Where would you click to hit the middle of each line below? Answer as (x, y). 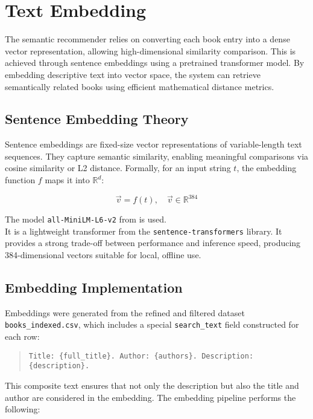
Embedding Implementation (94, 287)
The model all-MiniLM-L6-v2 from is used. (86, 219)
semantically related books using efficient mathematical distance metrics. (140, 86)
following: (23, 409)
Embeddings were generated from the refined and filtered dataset (125, 312)
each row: (22, 336)
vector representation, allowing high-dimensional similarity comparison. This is (150, 50)
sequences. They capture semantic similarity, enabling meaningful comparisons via (157, 156)
